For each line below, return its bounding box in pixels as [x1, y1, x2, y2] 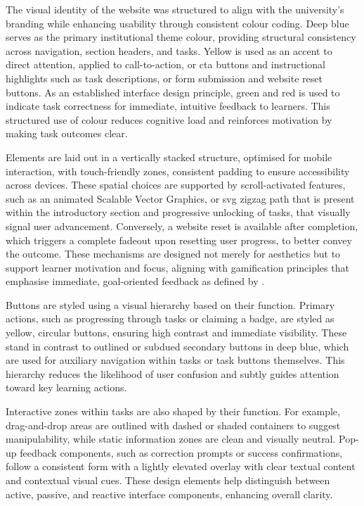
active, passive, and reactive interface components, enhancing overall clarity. [6, 486, 333, 501]
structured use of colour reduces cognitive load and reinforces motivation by [6, 112, 332, 127]
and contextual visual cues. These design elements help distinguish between [6, 473, 330, 487]
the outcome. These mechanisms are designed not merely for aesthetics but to [6, 246, 341, 261]
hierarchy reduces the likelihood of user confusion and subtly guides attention [6, 366, 339, 381]
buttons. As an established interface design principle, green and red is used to [6, 84, 340, 99]
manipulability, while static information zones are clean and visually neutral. [6, 431, 336, 446]
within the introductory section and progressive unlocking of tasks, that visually [6, 205, 351, 220]
